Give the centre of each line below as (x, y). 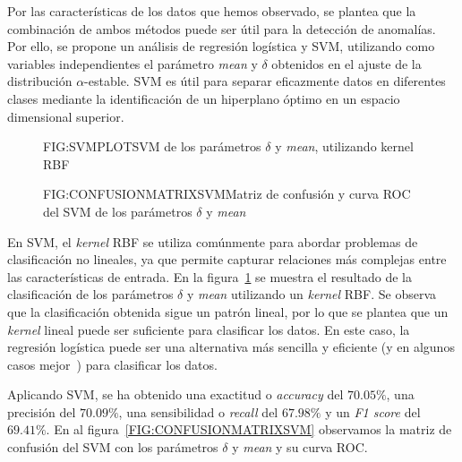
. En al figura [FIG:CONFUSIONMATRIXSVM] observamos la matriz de (249, 429)
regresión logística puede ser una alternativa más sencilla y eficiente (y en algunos (231, 347)
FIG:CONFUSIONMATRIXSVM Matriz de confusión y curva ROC (227, 194)
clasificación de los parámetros (90, 294)
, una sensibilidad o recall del (198, 411)
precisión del (42, 411)
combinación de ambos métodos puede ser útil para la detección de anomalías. (222, 28)
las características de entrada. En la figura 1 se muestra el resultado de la (210, 276)
